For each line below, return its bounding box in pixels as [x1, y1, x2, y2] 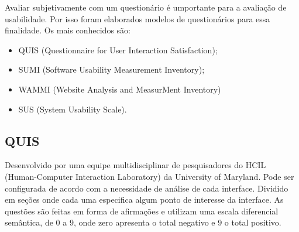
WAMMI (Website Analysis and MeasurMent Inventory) [18, 83, 221, 95]
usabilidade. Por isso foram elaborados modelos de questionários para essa [5, 12, 270, 25]
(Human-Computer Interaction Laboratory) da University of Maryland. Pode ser [5, 170, 294, 182]
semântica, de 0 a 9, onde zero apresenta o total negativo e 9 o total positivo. [5, 216, 281, 228]
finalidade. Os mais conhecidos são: [5, 24, 130, 36]
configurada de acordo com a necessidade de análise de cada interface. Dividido [5, 182, 288, 194]
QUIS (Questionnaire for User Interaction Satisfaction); [18, 43, 218, 56]
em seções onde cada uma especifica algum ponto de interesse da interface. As [5, 193, 284, 206]
